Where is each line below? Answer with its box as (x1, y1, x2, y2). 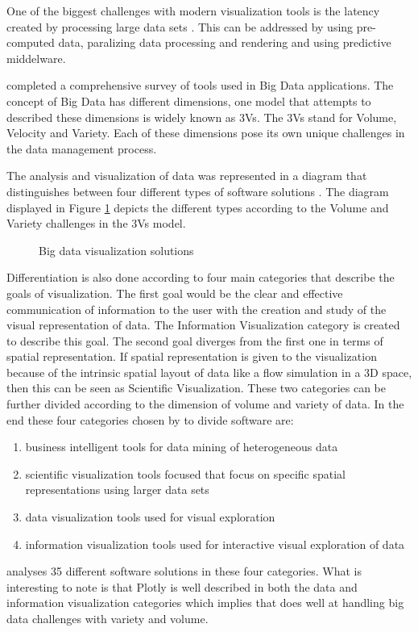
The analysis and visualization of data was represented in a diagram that (6, 167, 367, 184)
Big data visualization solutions (39, 241, 194, 258)
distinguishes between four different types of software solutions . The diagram (6, 182, 389, 199)
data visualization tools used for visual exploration (25, 509, 275, 525)
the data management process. (6, 140, 157, 157)
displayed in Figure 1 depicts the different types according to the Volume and (6, 199, 389, 216)
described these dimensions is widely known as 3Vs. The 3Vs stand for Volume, (6, 108, 397, 125)
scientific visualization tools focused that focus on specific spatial (25, 465, 346, 482)
